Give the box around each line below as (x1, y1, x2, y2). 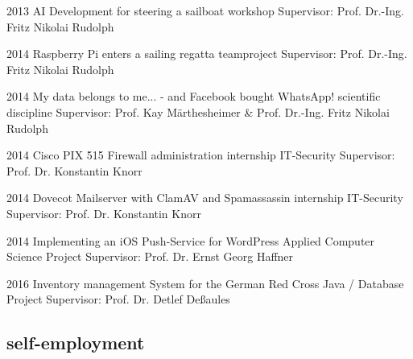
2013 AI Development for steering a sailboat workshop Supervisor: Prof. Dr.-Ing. (6, 2, 404, 19)
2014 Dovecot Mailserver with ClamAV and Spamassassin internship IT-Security (6, 189, 403, 206)
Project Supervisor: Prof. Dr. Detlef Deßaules (6, 291, 230, 307)
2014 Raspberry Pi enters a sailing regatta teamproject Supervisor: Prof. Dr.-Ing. (6, 45, 407, 62)
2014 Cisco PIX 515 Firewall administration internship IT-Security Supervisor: (6, 146, 395, 163)
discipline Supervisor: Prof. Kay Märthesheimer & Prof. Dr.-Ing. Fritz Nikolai (6, 103, 390, 120)
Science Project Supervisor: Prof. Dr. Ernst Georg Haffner (6, 248, 294, 265)
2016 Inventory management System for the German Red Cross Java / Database (6, 274, 404, 291)
